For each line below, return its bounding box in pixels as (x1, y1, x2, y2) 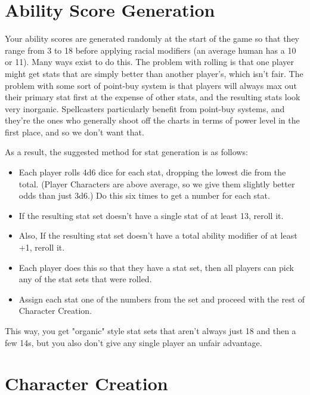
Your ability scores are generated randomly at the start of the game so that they (5, 32, 300, 45)
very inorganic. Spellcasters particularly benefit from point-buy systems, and (5, 102, 285, 115)
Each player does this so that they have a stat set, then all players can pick (18, 261, 294, 273)
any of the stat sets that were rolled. (18, 273, 152, 285)
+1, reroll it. (18, 241, 65, 254)
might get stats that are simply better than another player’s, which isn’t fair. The (5, 67, 303, 79)
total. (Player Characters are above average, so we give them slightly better (18, 177, 295, 190)
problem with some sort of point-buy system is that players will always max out (5, 79, 297, 91)
